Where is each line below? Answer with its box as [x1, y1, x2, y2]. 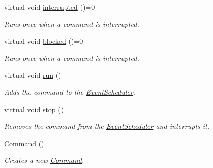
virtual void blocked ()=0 [4, 36, 83, 46]
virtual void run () [4, 70, 62, 80]
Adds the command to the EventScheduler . [4, 86, 136, 97]
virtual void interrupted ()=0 [4, 2, 95, 12]
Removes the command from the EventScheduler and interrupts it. [4, 121, 210, 131]
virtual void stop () [4, 104, 64, 114]
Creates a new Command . [4, 155, 84, 165]
